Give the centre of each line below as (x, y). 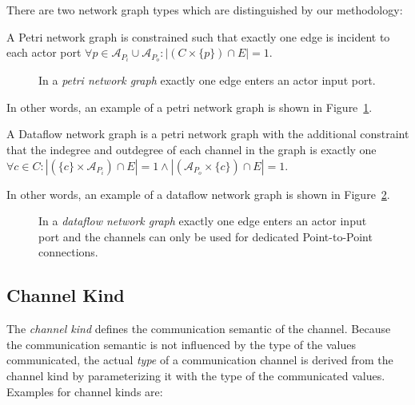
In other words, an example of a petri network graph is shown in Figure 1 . (190, 107)
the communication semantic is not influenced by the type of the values (181, 344)
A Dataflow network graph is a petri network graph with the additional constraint (208, 134)
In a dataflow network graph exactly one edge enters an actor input (203, 221)
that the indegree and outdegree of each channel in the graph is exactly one (192, 150)
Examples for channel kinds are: (85, 391)
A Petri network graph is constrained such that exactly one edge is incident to (198, 36)
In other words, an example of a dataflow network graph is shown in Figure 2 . (198, 194)
